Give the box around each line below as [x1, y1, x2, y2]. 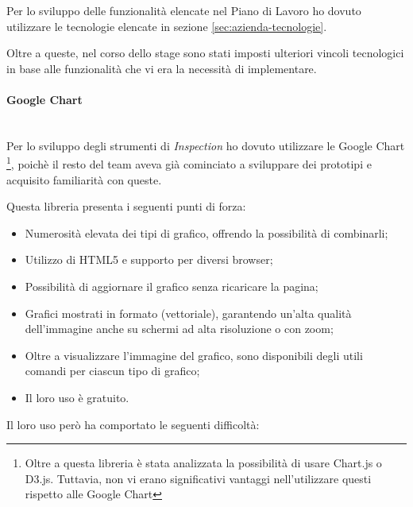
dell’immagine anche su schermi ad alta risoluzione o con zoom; [25, 320, 334, 337]
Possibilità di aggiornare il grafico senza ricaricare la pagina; [25, 277, 318, 294]
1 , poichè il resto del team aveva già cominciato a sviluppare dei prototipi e [6, 153, 372, 172]
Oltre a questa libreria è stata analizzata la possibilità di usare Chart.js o [25, 455, 382, 471]
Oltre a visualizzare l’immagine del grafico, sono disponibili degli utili [25, 346, 363, 363]
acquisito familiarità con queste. [6, 171, 162, 188]
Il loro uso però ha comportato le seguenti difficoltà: [6, 416, 260, 432]
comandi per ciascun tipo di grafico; [25, 362, 200, 379]
